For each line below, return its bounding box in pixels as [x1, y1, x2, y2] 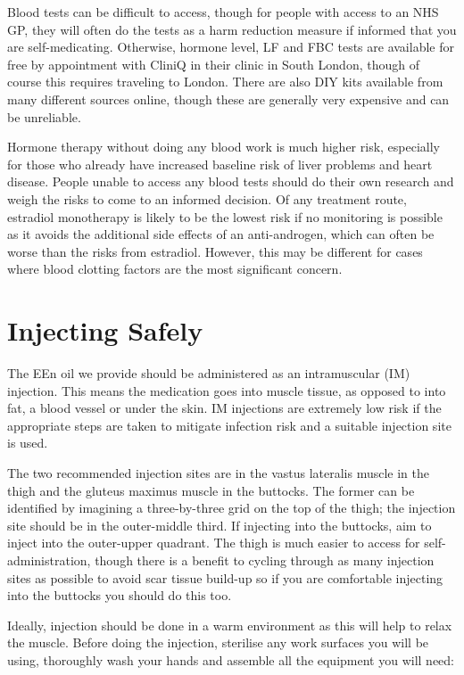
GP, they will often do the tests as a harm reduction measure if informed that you [7, 20, 457, 38]
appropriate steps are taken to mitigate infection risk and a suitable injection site [7, 416, 452, 434]
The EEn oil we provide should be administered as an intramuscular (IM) [7, 364, 410, 383]
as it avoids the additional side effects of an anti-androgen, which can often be [7, 225, 435, 243]
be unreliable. [7, 107, 81, 126]
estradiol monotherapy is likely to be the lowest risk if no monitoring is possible [7, 207, 443, 226]
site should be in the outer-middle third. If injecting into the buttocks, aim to [7, 515, 432, 534]
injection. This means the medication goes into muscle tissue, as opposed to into [7, 381, 446, 399]
